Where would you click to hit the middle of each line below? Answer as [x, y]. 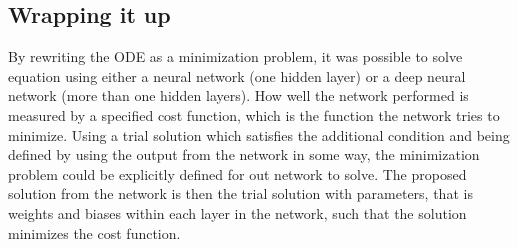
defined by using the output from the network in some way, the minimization [244, 154]
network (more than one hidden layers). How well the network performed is [238, 95]
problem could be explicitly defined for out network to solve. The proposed [237, 173]
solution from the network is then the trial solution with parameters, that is [240, 193]
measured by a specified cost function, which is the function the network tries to [254, 114]
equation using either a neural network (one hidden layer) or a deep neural [237, 75]
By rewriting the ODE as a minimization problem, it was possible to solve [235, 56]
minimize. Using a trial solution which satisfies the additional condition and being [259, 134]
